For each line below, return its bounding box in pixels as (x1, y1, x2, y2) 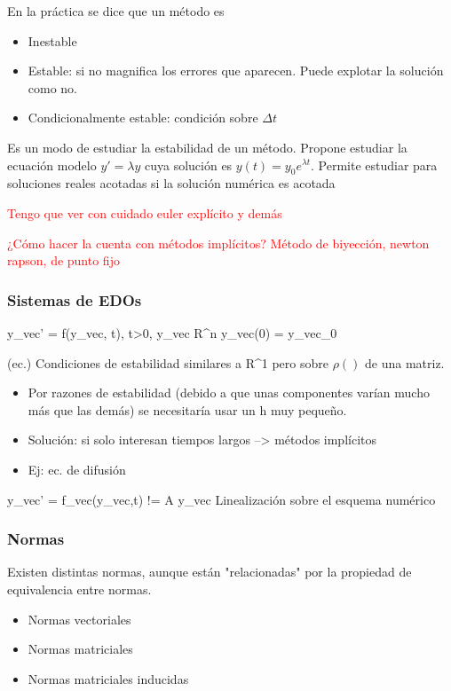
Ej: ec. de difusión (28, 459, 126, 478)
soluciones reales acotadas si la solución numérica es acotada (7, 174, 336, 192)
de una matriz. (365, 353, 445, 372)
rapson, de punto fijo (7, 251, 120, 270)
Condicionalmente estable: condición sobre (28, 108, 258, 127)
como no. (28, 78, 78, 97)
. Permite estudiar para (311, 155, 438, 174)
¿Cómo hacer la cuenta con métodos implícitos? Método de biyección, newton (7, 233, 430, 252)
